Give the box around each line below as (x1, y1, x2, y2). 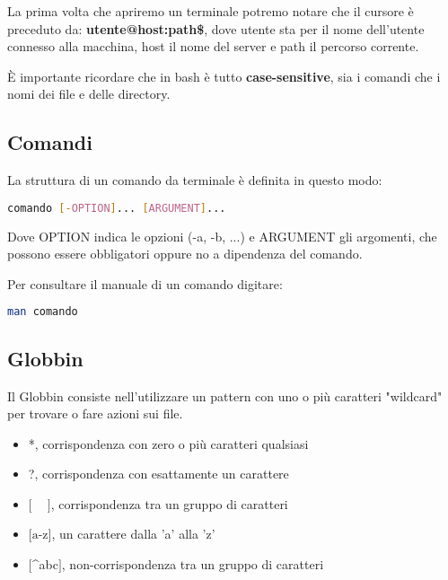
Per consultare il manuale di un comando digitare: (7, 274, 283, 293)
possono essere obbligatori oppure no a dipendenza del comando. (7, 244, 363, 263)
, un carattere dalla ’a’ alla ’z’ (51, 524, 215, 543)
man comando (7, 305, 78, 319)
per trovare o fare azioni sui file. (7, 404, 183, 423)
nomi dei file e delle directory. (7, 84, 171, 103)
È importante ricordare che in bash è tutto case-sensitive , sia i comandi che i (7, 66, 441, 85)
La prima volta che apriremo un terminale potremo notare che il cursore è (7, 2, 414, 20)
